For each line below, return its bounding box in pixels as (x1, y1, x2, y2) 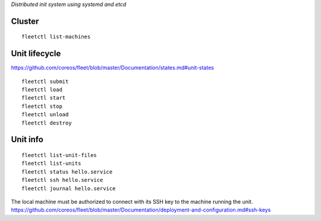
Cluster (11, 16, 39, 26)
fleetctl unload (21, 111, 69, 118)
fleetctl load (21, 87, 62, 93)
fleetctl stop (21, 103, 62, 110)
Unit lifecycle (11, 49, 61, 59)
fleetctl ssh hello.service (21, 177, 103, 184)
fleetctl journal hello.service (21, 185, 116, 192)
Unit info (11, 134, 44, 145)
